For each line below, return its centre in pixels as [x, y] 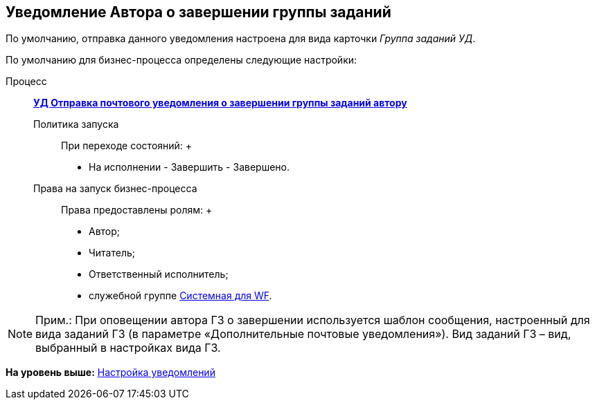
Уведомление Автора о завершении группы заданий [198, 12]
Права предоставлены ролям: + [137, 210]
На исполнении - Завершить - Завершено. [189, 167]
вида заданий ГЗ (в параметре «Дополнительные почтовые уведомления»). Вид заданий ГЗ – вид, [303, 334]
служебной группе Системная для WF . [180, 296]
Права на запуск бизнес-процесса [115, 189]
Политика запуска [76, 124]
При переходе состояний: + [127, 146]
